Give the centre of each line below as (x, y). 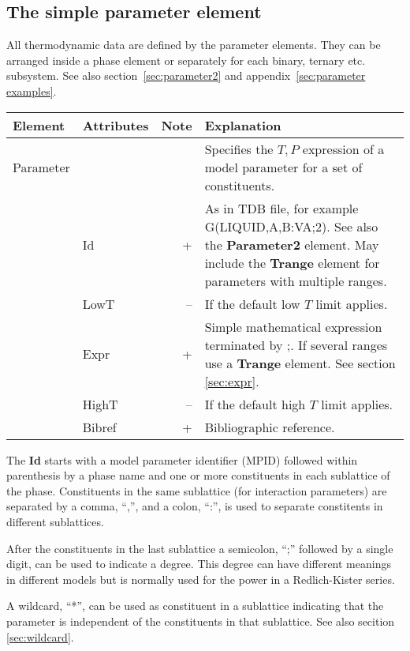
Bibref (99, 427)
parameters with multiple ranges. (296, 280)
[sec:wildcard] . (40, 636)
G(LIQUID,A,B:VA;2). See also (291, 226)
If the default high (255, 404)
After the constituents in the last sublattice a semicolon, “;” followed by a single (200, 548)
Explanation (243, 125)
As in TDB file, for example (281, 208)
